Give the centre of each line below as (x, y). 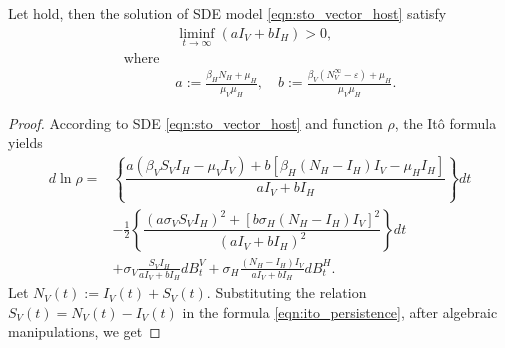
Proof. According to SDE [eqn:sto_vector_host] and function (195, 122)
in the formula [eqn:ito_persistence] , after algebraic (340, 311)
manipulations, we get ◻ (84, 331)
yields (25, 142)
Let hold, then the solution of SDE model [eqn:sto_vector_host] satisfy (227, 13)
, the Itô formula (445, 122)
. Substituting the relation (286, 292)
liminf (197, 33)
